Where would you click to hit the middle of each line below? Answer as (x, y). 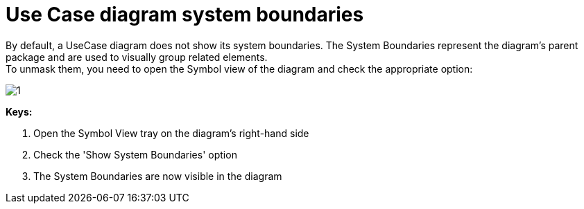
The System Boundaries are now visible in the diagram (158, 176)
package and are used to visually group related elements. (137, 57)
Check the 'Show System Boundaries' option (135, 154)
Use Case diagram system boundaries (185, 15)
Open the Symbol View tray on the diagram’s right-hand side (171, 133)
